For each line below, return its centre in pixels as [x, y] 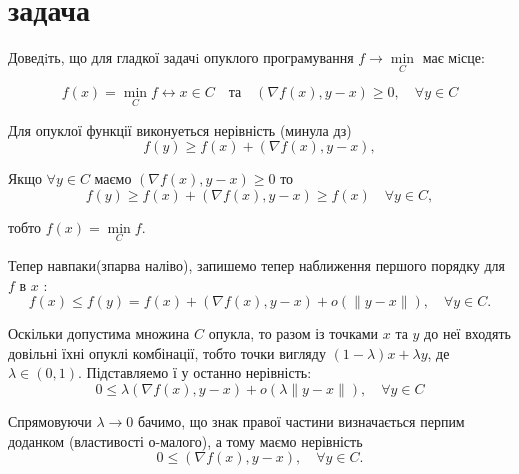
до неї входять [467, 333]
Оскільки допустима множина [99, 333]
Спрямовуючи [50, 420]
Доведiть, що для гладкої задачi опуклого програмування [181, 57]
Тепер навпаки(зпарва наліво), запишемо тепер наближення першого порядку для [257, 264]
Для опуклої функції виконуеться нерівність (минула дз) [180, 129]
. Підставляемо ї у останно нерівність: [194, 372]
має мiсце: [453, 57]
